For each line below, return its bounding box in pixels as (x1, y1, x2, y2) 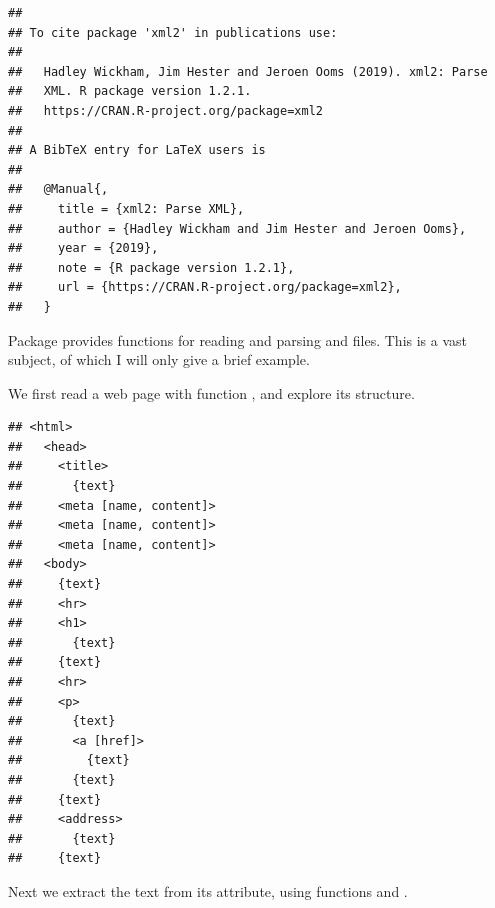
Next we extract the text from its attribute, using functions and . (8, 880, 408, 901)
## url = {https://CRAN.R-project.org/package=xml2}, (8, 280, 402, 295)
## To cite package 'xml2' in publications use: (8, 25, 338, 40)
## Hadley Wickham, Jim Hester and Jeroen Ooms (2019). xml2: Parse (8, 64, 488, 79)
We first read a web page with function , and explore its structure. (8, 382, 415, 403)
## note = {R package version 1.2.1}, (8, 260, 295, 275)
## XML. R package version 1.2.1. (8, 84, 252, 99)
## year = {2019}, (8, 241, 159, 256)
